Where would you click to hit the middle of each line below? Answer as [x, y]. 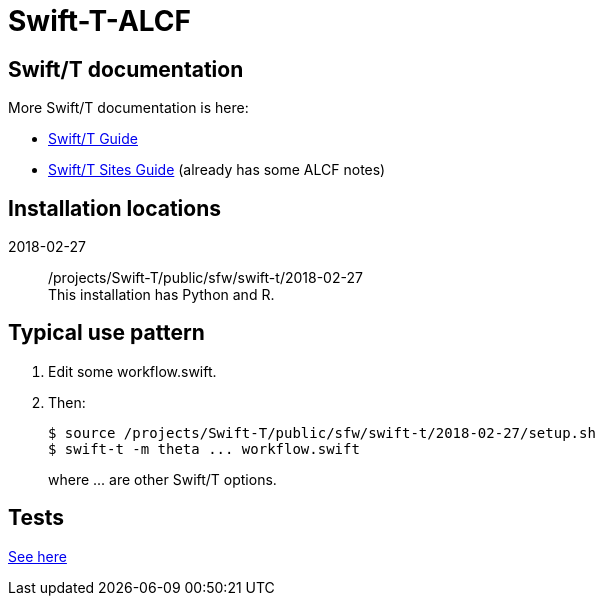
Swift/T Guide [93, 139]
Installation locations [115, 208]
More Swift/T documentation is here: [128, 108]
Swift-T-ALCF [99, 21]
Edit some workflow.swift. [132, 371]
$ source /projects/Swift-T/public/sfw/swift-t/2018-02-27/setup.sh [322, 432]
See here [37, 556]
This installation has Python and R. [161, 295]
